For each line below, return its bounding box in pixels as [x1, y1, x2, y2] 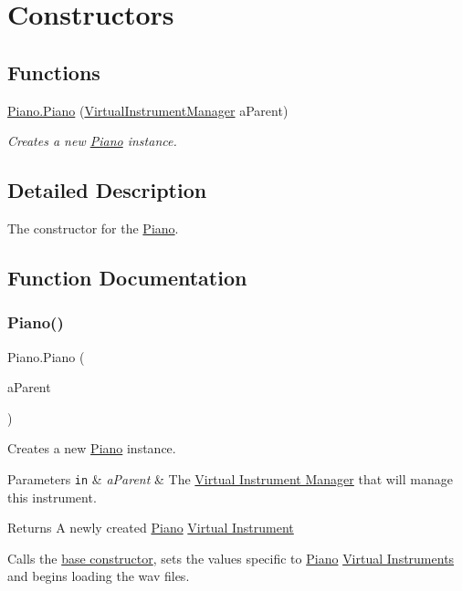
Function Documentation [7, 263, 247, 291]
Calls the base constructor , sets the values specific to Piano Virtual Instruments [7, 548, 455, 567]
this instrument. [7, 487, 97, 506]
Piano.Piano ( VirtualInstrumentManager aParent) [7, 100, 289, 119]
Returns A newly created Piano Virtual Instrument [7, 518, 294, 537]
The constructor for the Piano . [7, 218, 179, 237]
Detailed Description [7, 176, 207, 204]
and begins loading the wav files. [7, 566, 190, 586]
